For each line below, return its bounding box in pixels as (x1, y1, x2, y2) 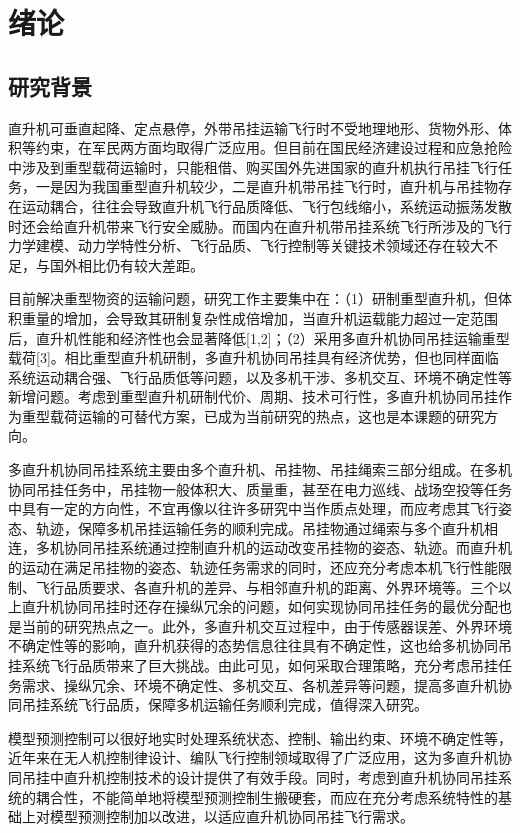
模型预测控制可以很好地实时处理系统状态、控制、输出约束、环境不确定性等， (8, 727, 512, 748)
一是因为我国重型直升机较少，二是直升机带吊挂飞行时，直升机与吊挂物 (35, 176, 498, 197)
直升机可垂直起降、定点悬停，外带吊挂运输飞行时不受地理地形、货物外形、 (8, 117, 498, 138)
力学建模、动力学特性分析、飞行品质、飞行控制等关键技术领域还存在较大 (8, 235, 484, 256)
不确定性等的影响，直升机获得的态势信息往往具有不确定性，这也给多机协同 (8, 635, 498, 656)
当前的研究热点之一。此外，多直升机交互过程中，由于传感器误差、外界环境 (21, 615, 512, 636)
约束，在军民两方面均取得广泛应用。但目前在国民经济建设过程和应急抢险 (35, 137, 512, 158)
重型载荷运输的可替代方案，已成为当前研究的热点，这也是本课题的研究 (21, 405, 484, 426)
